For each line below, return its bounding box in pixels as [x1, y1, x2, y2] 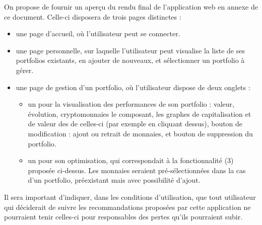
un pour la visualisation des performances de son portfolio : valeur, [28, 99, 234, 109]
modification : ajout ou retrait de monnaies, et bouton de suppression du [28, 128, 253, 138]
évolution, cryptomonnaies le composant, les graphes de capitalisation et [28, 108, 251, 119]
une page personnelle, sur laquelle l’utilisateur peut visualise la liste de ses [16, 45, 245, 55]
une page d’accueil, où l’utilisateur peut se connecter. [16, 28, 180, 39]
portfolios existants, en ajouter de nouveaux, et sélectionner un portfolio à [16, 55, 245, 65]
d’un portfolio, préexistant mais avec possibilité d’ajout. [28, 175, 201, 185]
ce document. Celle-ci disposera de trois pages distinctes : [4, 11, 181, 22]
